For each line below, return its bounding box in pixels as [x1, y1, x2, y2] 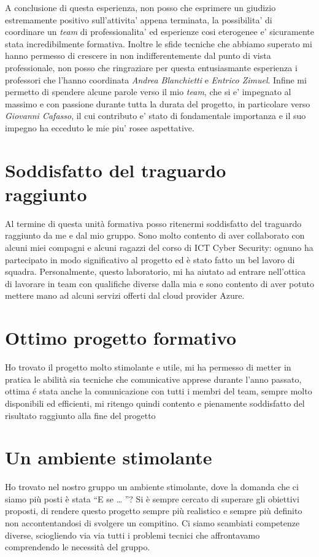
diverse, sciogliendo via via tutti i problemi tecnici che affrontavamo [5, 528, 260, 541]
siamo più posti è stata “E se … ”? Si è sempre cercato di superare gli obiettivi [5, 492, 299, 505]
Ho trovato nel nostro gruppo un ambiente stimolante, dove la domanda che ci [5, 480, 299, 493]
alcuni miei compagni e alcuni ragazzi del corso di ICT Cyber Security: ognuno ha [5, 241, 313, 254]
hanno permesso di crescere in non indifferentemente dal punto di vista [5, 49, 271, 62]
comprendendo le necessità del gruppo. [5, 540, 150, 553]
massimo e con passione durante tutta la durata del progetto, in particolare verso [5, 97, 310, 110]
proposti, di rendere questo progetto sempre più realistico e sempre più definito [5, 504, 302, 517]
